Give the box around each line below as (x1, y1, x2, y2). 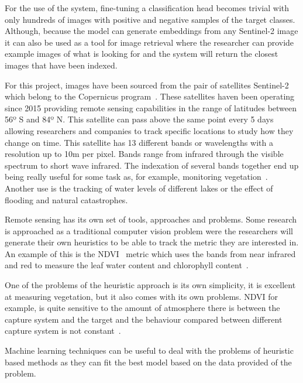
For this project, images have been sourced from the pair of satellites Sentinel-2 (5, 78, 289, 91)
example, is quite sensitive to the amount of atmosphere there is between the (5, 302, 280, 314)
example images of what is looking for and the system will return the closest (5, 47, 278, 60)
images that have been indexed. (5, 59, 118, 71)
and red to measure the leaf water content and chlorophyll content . (5, 259, 249, 271)
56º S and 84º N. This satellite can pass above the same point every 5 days (5, 113, 274, 125)
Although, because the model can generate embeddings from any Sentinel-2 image (5, 25, 298, 37)
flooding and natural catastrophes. (5, 193, 128, 206)
